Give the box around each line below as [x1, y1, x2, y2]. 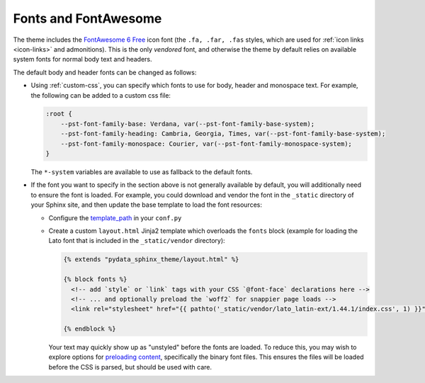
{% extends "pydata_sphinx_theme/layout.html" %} [63, 256, 239, 263]
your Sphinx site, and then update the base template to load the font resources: [30, 200, 262, 209]
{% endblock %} [63, 325, 116, 333]
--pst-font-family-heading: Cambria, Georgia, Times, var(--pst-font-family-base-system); [60, 130, 386, 138]
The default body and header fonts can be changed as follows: [13, 68, 197, 76]
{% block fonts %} [63, 275, 127, 283]
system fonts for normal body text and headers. [13, 55, 152, 64]
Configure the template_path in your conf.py [48, 213, 182, 222]
